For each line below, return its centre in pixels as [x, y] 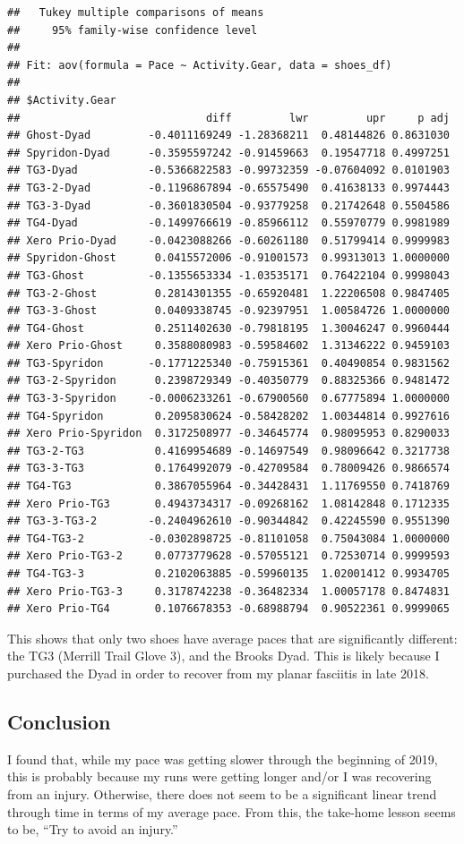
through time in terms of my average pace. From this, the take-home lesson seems [232, 811]
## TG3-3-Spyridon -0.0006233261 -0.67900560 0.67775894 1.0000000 [228, 399]
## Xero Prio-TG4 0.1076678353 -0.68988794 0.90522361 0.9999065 [228, 609]
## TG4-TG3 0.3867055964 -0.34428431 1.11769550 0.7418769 [228, 486]
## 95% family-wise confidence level [133, 30]
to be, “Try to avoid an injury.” [93, 829]
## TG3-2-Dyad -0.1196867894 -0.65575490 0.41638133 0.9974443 [228, 188]
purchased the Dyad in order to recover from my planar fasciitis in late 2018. [218, 673]
